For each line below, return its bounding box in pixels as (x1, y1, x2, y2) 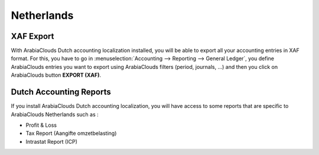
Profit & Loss (25, 121, 57, 128)
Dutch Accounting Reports (11, 87, 112, 97)
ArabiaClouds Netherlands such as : (11, 111, 99, 118)
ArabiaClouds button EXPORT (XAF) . (11, 71, 102, 79)
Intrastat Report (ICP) (25, 138, 78, 145)
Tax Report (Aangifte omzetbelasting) (25, 130, 117, 137)
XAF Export (11, 31, 54, 41)
